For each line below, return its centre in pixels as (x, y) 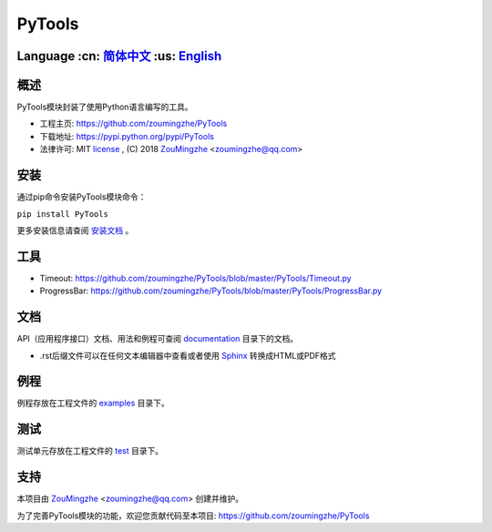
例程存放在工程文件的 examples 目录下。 (93, 403)
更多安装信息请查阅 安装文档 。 (75, 230)
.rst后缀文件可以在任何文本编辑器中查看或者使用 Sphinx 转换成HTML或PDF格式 (188, 355)
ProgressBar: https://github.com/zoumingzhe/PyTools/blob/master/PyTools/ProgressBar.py (211, 291)
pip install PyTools (63, 214)
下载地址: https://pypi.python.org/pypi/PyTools (127, 136)
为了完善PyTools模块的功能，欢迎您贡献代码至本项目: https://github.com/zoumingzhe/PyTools (193, 516)
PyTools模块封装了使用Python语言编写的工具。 (105, 107)
